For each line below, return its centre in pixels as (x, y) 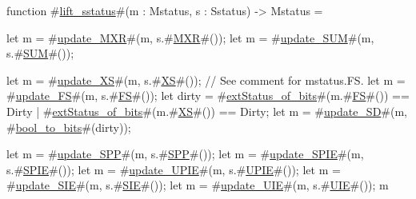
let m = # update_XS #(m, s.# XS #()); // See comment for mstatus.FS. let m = (206, 80)
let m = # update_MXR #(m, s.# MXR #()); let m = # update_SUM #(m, (190, 37)
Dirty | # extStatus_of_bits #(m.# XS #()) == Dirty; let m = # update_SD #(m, (207, 111)
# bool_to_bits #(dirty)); (69, 127)
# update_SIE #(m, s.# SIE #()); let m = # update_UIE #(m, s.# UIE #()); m (198, 185)
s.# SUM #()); (40, 53)
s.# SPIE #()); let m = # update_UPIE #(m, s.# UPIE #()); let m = (174, 169)
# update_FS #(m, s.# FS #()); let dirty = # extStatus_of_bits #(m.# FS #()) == (208, 96)
